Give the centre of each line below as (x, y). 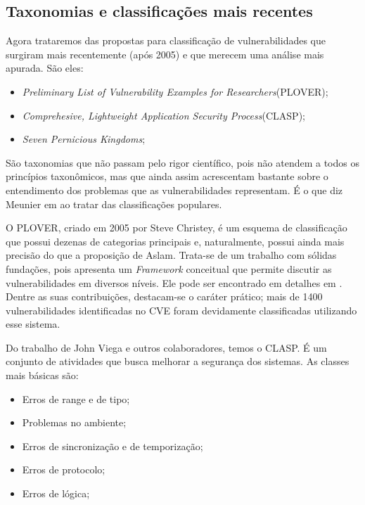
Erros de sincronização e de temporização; (113, 446)
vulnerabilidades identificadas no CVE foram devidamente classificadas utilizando (181, 310)
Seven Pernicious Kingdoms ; (84, 139)
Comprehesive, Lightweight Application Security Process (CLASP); (164, 115)
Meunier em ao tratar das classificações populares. (114, 204)
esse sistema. (33, 324)
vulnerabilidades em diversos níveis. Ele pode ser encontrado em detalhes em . (174, 282)
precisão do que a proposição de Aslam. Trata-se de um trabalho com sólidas (171, 255)
